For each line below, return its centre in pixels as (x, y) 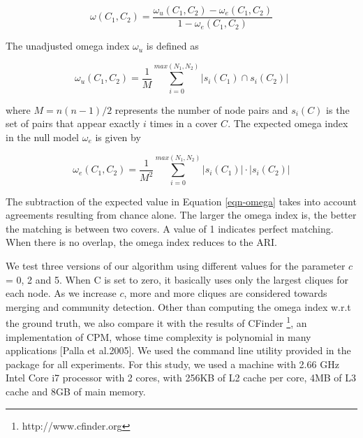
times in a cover (184, 123)
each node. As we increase (61, 293)
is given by (118, 137)
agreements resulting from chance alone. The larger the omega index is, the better (181, 215)
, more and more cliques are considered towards (225, 293)
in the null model (43, 137)
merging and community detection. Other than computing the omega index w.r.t (178, 306)
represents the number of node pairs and (201, 109)
